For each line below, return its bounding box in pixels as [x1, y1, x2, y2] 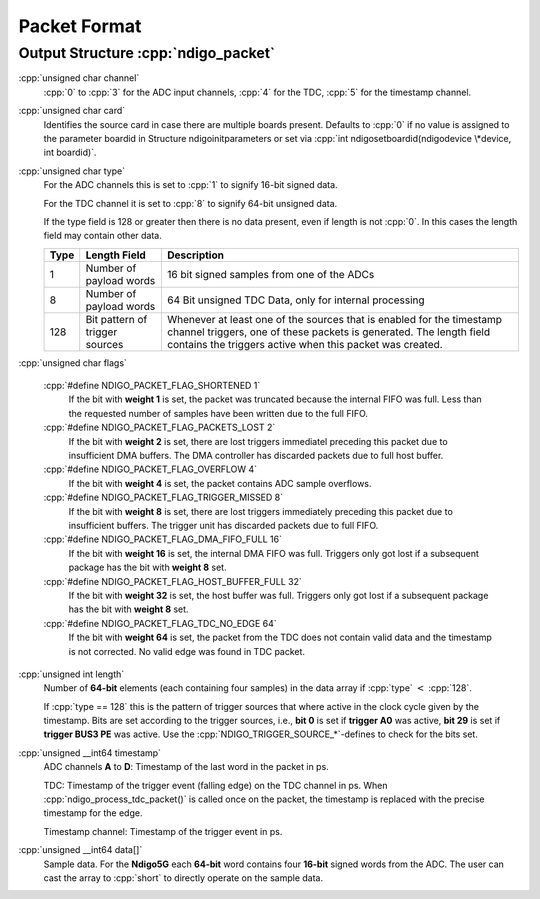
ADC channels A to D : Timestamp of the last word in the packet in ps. [43, 761, 329, 773]
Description [166, 248, 225, 262]
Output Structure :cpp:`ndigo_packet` [18, 44, 276, 62]
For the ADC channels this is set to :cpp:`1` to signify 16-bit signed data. [43, 179, 339, 191]
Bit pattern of [85, 312, 148, 326]
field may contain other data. [43, 230, 162, 242]
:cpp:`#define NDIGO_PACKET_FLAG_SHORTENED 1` [43, 380, 261, 392]
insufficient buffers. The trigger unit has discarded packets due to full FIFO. [68, 519, 379, 531]
